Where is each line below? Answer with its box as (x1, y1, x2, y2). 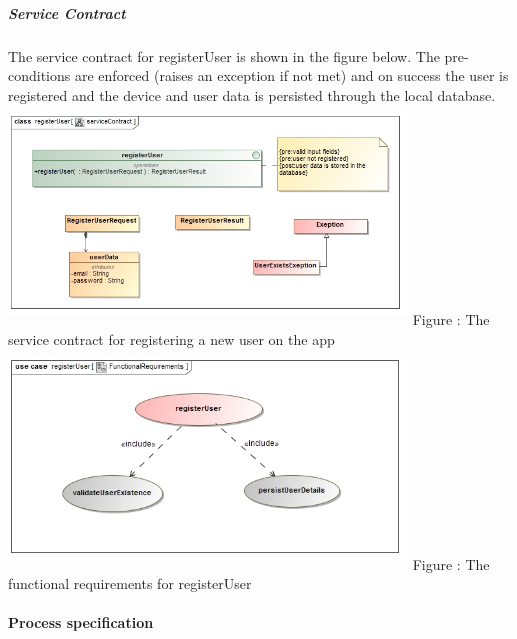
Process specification (8, 612, 154, 633)
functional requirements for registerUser (8, 573, 252, 594)
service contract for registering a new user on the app (8, 328, 335, 349)
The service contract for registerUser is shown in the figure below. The (8, 45, 440, 66)
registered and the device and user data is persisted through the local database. (8, 84, 496, 105)
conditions (8, 65, 71, 86)
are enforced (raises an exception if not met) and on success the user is (74, 65, 509, 86)
